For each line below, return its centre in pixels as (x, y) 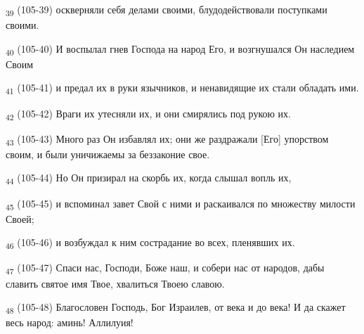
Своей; (20, 218)
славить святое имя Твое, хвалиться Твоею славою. (115, 283)
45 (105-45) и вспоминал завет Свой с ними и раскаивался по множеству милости (181, 204)
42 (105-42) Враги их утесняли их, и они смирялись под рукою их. (148, 114)
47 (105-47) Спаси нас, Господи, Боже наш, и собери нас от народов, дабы (165, 269)
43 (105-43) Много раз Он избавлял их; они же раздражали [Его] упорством (167, 139)
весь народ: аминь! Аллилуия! (70, 322)
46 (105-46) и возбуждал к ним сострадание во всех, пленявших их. (150, 243)
